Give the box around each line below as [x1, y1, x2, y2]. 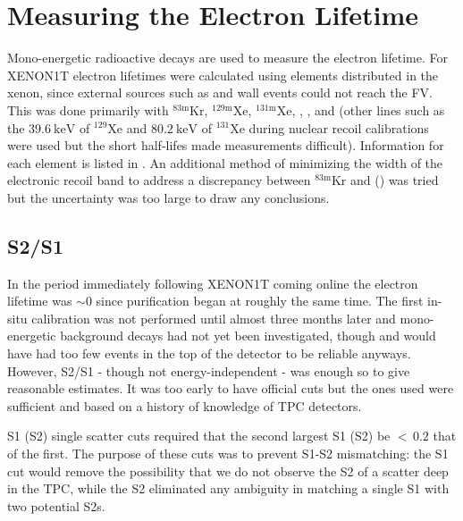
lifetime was [7, 291, 72, 310]
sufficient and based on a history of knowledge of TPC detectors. [7, 396, 362, 415]
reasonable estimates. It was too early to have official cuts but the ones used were [7, 379, 454, 398]
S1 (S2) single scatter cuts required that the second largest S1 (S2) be [7, 426, 391, 445]
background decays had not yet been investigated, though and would [60, 326, 436, 345]
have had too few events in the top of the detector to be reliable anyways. [7, 344, 411, 363]
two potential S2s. [7, 496, 105, 515]
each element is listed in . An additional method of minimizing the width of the [7, 153, 443, 172]
